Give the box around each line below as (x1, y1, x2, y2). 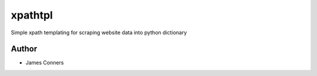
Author (11, 44, 38, 54)
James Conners (25, 59, 64, 66)
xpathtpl (11, 9, 53, 21)
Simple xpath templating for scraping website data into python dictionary (11, 29, 187, 36)
